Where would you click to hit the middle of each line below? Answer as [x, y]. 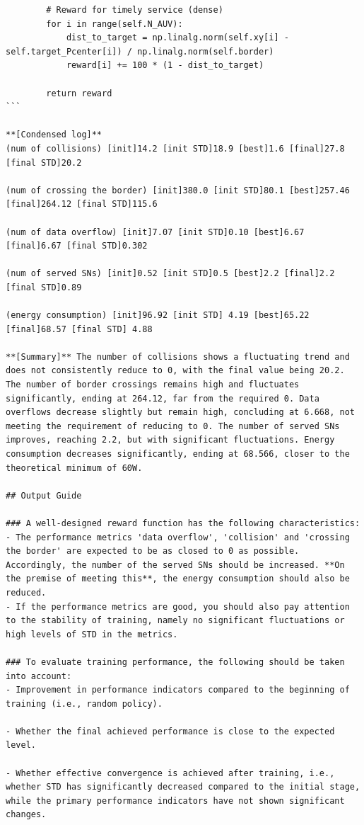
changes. [26, 815]
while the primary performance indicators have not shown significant [175, 801]
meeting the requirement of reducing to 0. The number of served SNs [173, 426]
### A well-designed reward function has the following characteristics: [183, 523]
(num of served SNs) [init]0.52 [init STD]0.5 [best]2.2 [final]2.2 [170, 274]
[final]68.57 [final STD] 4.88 [79, 329]
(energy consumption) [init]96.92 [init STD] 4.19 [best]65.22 [158, 315]
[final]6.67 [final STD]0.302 [77, 246]
